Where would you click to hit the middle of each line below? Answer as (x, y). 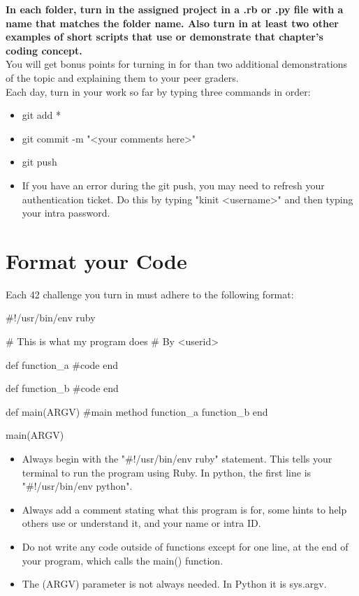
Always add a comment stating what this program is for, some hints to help (184, 509)
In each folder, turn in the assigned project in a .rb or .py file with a (175, 9)
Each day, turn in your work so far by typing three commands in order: (158, 91)
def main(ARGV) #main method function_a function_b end (137, 411)
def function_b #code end (62, 388)
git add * (42, 115)
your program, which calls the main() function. (123, 560)
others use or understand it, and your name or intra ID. (141, 523)
